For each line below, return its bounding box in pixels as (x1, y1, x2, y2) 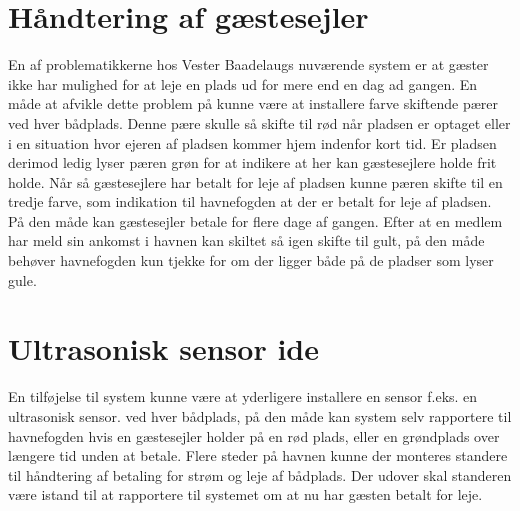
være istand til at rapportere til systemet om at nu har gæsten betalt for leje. (8, 484, 483, 505)
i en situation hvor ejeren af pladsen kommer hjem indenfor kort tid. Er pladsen (8, 132, 497, 153)
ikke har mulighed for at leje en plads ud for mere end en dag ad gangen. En (8, 73, 478, 94)
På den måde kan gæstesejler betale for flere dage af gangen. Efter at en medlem (8, 210, 503, 231)
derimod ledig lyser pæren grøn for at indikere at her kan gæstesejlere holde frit (8, 152, 497, 173)
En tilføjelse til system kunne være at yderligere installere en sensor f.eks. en (8, 386, 478, 407)
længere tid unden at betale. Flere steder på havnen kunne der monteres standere (8, 445, 508, 466)
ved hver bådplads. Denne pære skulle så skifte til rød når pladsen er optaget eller (8, 112, 511, 133)
